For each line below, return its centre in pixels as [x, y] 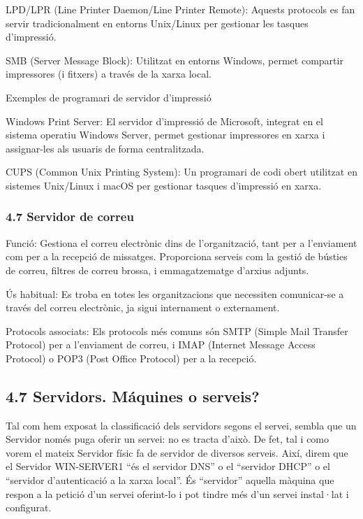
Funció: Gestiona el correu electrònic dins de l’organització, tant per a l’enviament [181, 242]
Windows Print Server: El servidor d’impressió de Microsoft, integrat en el [164, 121]
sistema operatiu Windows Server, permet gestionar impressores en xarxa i [165, 135]
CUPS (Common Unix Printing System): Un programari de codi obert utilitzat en [181, 172]
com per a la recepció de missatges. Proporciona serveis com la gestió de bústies [177, 256]
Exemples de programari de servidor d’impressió [109, 97]
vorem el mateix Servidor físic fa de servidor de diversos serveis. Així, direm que [177, 452]
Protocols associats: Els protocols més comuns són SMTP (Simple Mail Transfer [177, 330]
